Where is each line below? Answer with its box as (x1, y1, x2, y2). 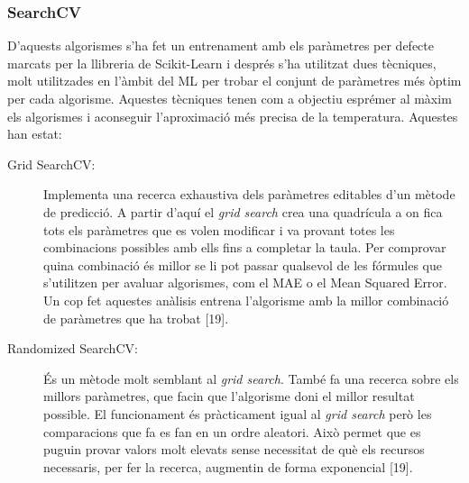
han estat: (7, 124, 62, 143)
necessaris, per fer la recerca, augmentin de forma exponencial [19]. (43, 457, 413, 476)
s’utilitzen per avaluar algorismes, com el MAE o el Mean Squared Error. (43, 273, 447, 292)
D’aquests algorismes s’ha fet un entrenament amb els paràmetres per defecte (7, 36, 434, 55)
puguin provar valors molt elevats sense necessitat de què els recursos (43, 440, 425, 459)
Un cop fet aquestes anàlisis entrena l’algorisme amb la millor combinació (43, 290, 449, 309)
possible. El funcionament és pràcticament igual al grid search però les (43, 404, 432, 423)
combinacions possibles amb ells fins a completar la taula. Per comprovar (43, 238, 446, 257)
